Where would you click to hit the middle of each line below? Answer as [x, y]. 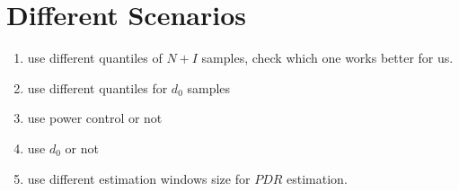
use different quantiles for [97, 87]
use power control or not [95, 118]
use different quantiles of [95, 58]
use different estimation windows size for [139, 178]
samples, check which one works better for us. [327, 58]
